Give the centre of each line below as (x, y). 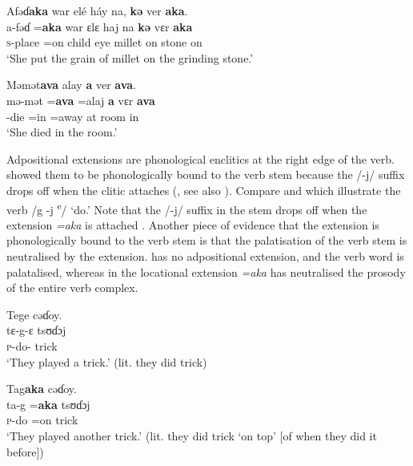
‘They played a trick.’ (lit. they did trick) (107, 361)
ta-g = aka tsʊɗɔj (48, 404)
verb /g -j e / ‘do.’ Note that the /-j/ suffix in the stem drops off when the (187, 208)
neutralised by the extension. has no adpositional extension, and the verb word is (205, 255)
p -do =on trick (42, 420)
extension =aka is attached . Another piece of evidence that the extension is (193, 224)
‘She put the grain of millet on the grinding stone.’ (130, 57)
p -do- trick (32, 345)
